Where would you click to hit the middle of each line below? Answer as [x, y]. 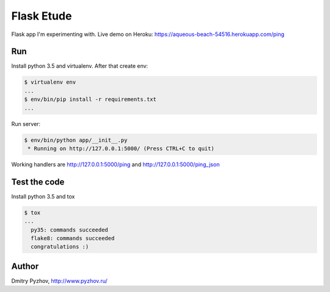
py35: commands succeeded [69, 230]
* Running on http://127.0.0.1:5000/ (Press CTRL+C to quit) [121, 148]
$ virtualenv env [50, 82]
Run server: [26, 124]
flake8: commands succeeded [73, 239]
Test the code [38, 182]
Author [25, 266]
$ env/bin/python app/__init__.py [76, 140]
